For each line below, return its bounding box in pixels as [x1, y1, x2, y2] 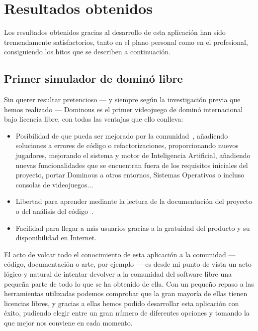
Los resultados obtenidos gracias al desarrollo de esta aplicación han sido [4, 27, 226, 37]
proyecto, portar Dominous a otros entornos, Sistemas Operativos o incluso [15, 169, 245, 180]
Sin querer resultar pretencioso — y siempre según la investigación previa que [4, 94, 241, 105]
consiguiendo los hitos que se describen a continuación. [4, 46, 171, 57]
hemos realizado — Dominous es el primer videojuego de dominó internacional [4, 104, 243, 114]
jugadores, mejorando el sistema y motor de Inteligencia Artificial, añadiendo [15, 150, 251, 161]
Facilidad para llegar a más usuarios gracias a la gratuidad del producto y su [15, 222, 250, 233]
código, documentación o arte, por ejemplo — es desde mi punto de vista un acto [4, 259, 252, 269]
